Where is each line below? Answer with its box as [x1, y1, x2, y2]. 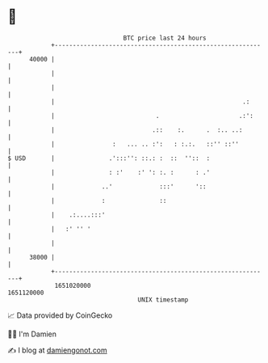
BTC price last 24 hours [123, 34, 207, 42]
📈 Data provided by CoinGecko [7, 310, 113, 320]
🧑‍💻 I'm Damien [7, 329, 57, 339]
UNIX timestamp [137, 295, 189, 304]
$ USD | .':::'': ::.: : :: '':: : [7, 154, 211, 163]
